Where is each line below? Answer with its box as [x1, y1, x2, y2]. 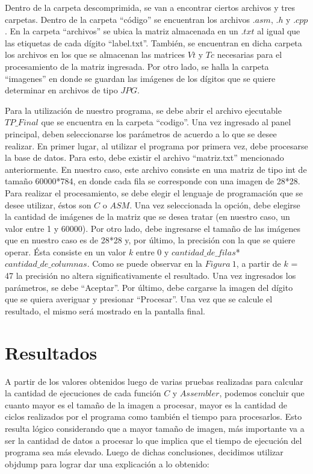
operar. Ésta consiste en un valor [5, 245, 126, 258]
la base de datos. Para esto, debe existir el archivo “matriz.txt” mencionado [5, 151, 284, 164]
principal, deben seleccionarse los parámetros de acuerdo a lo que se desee [5, 127, 277, 140]
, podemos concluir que [219, 387, 305, 399]
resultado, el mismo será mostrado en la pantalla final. [5, 304, 205, 317]
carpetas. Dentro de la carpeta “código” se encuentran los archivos [5, 13, 250, 25]
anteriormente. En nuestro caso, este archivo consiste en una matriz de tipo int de [5, 163, 307, 175]
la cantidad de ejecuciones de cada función [5, 387, 161, 399]
